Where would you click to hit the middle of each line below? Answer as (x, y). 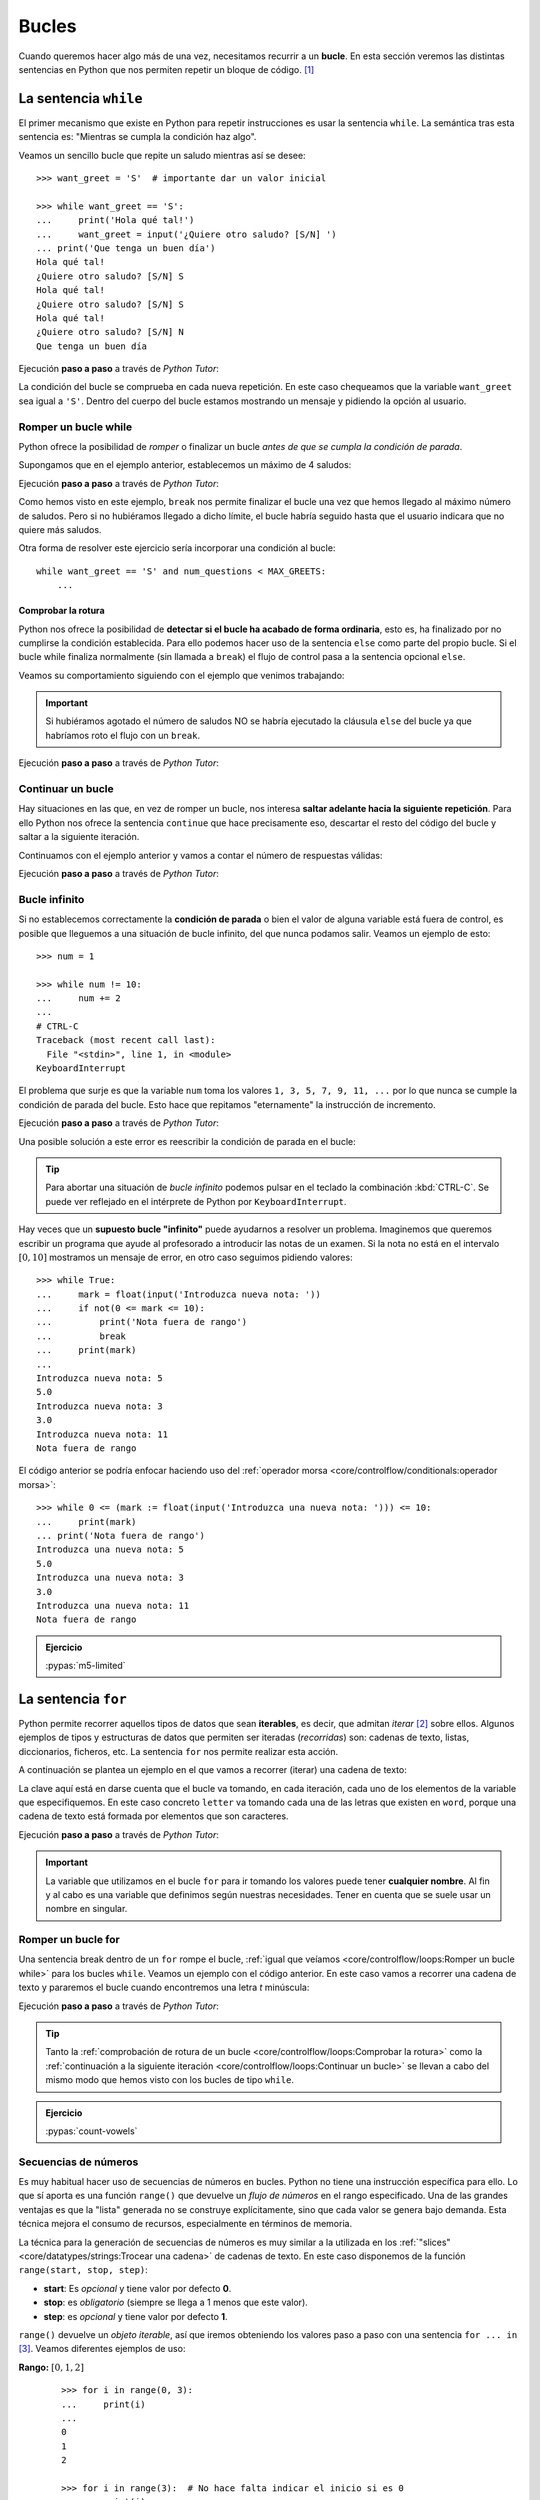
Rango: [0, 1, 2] (51, 2367)
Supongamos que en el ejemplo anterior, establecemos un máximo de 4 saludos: (185, 465)
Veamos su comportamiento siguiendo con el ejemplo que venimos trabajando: (181, 675)
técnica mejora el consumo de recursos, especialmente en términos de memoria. (185, 2224)
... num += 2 (78, 998)
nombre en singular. (86, 1909)
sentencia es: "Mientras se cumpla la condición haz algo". (137, 137)
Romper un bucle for (69, 1940)
